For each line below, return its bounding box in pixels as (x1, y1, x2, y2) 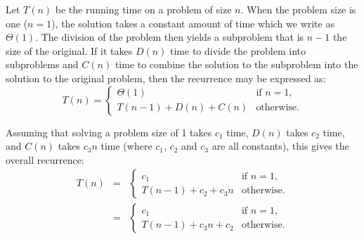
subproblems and (6, 57, 79, 72)
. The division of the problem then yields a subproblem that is (35, 30, 304, 44)
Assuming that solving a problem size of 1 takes (6, 124, 212, 139)
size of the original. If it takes (6, 43, 133, 58)
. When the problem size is (240, 2, 356, 16)
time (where (100, 138, 152, 153)
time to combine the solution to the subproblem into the (115, 57, 358, 72)
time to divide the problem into (170, 43, 306, 58)
